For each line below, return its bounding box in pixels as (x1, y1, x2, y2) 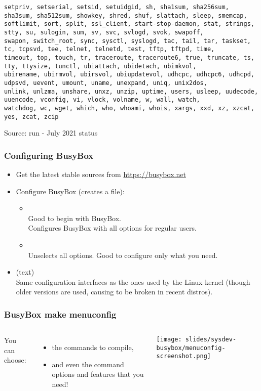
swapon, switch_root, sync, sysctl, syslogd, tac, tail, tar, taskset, (4, 37, 251, 45)
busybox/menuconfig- (156, 344, 226, 352)
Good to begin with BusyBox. (28, 212, 121, 223)
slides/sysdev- (185, 336, 237, 343)
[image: (156, 336, 182, 343)
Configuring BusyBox (4, 149, 94, 161)
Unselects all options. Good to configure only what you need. (28, 249, 218, 260)
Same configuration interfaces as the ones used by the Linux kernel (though (16, 276, 250, 287)
